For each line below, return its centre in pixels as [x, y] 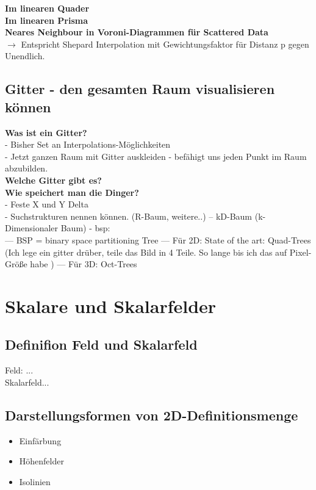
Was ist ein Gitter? [46, 132]
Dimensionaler [32, 228]
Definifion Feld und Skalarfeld [101, 344]
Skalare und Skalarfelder [111, 305]
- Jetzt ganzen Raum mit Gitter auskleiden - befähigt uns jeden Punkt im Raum [156, 156]
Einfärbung [40, 440]
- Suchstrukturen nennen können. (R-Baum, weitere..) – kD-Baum [129, 216]
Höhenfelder [41, 461]
